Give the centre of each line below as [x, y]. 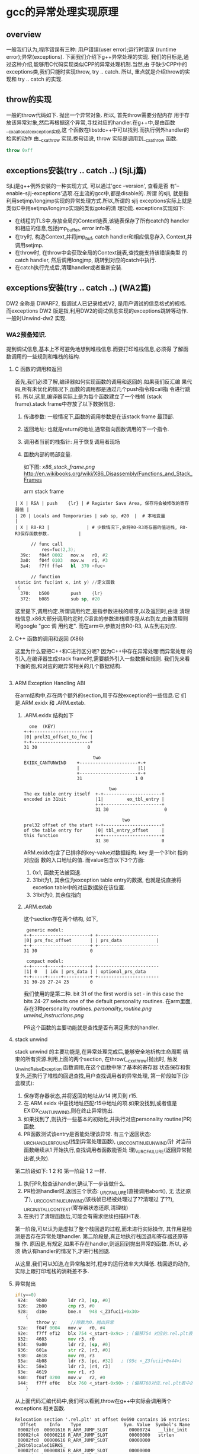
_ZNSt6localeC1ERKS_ [40, 1445]
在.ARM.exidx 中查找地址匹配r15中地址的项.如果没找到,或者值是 [100, 1103]
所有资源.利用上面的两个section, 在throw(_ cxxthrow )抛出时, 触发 [101, 1060]
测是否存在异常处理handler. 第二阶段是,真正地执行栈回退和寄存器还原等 [101, 1236]
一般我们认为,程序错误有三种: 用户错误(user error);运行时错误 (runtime [91, 49]
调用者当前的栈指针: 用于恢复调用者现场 [72, 441]
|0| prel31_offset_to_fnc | [58, 737]
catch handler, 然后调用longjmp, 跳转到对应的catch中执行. [85, 260]
